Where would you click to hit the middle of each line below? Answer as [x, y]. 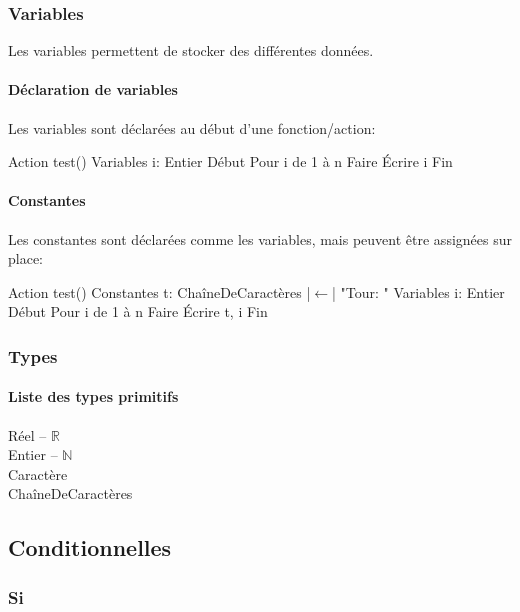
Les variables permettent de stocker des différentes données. [191, 50]
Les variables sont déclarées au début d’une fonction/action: [192, 127]
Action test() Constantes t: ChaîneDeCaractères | [159, 291]
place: [25, 258]
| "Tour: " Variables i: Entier [418, 291]
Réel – [27, 434]
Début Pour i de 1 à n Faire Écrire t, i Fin [138, 311]
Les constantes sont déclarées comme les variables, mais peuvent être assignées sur [260, 238]
